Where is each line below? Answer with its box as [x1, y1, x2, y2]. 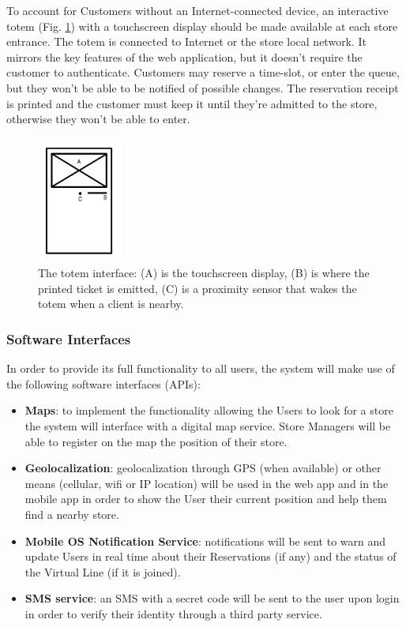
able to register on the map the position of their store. [24, 433, 288, 449]
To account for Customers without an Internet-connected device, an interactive [6, 2, 389, 18]
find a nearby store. [24, 505, 119, 522]
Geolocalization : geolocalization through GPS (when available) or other [24, 460, 382, 476]
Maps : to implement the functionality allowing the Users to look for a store [24, 402, 393, 419]
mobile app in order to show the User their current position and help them [24, 490, 387, 507]
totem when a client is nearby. [38, 295, 184, 312]
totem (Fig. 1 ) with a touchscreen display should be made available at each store [6, 17, 398, 34]
